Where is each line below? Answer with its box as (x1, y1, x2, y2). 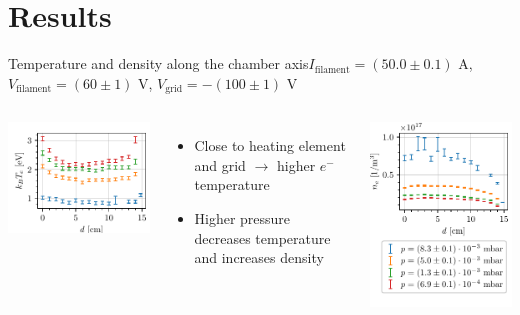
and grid (194, 154, 246, 175)
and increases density (194, 247, 324, 268)
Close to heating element (194, 135, 346, 156)
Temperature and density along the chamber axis (8, 53, 309, 74)
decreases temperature (194, 227, 331, 248)
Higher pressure (194, 207, 291, 228)
